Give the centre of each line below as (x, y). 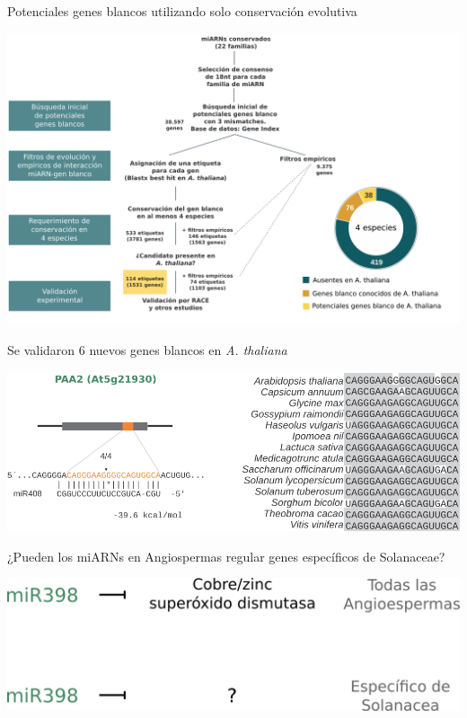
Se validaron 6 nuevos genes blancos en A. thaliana (147, 350)
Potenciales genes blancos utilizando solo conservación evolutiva (182, 11)
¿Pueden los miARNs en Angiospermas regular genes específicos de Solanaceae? (226, 556)
